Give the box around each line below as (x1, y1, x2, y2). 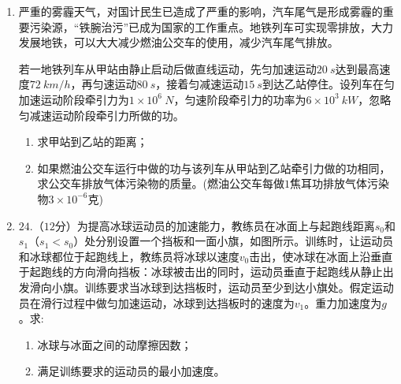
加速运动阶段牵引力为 (18, 91, 129, 107)
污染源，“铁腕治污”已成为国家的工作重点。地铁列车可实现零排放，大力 (29, 18, 394, 35)
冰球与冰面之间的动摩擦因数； (37, 336, 192, 352)
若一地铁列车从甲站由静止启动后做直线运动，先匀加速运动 (18, 60, 317, 76)
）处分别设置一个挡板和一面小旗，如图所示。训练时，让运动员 (73, 233, 394, 249)
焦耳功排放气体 (290, 175, 368, 192)
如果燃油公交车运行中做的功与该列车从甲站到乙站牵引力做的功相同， (37, 159, 391, 176)
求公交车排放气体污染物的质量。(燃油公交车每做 (37, 175, 285, 192)
